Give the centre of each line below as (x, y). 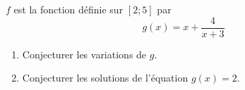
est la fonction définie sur (68, 9)
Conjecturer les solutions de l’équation (105, 78)
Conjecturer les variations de (84, 54)
